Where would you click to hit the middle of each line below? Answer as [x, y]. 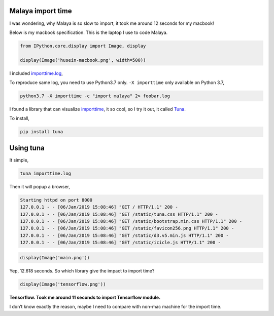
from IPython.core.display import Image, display [83, 46]
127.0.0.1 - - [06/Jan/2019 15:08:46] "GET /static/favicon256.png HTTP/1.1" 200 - [127, 228]
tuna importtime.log [45, 173]
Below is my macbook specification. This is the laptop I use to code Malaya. [89, 32]
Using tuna [27, 148]
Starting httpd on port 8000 [56, 200]
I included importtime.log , [36, 73]
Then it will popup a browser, [40, 186]
